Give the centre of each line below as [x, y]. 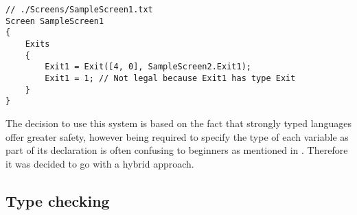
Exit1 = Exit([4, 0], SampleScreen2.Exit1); [148, 67]
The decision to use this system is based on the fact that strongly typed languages [178, 123]
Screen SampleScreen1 [55, 21]
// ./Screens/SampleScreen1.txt [79, 10]
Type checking [58, 200]
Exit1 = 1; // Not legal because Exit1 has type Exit [170, 78]
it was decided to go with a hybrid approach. [100, 163]
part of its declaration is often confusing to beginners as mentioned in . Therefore [177, 150]
